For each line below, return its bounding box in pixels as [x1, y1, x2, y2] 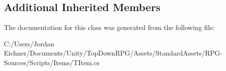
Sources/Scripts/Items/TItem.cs [4, 57, 100, 67]
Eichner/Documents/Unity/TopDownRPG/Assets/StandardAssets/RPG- [4, 48, 223, 58]
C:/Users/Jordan [4, 38, 54, 48]
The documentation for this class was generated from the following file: [4, 22, 215, 32]
